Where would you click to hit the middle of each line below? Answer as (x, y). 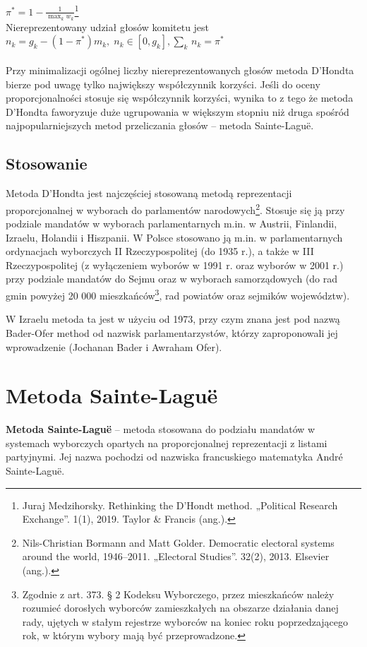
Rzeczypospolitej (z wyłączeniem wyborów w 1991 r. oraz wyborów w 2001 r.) (175, 265)
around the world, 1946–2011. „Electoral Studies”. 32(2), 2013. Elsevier (176, 556)
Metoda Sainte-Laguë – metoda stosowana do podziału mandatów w (161, 429)
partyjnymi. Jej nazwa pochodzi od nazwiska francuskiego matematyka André (174, 457)
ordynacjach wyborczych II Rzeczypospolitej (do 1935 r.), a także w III (160, 251)
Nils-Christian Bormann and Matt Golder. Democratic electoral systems (178, 542)
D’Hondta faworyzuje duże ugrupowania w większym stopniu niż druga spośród (178, 111)
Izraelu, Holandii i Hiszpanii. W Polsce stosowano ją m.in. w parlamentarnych (174, 237)
